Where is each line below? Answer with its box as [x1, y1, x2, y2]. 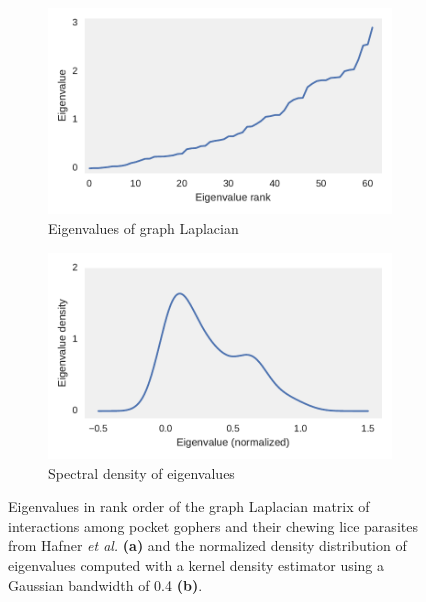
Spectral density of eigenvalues [48, 462, 235, 483]
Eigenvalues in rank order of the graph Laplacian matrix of [8, 496, 370, 517]
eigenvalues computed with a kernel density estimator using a [8, 554, 385, 575]
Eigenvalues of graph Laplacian [48, 217, 239, 238]
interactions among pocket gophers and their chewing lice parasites [8, 515, 418, 536]
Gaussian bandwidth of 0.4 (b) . [8, 574, 203, 595]
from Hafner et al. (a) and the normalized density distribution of [8, 535, 407, 556]
